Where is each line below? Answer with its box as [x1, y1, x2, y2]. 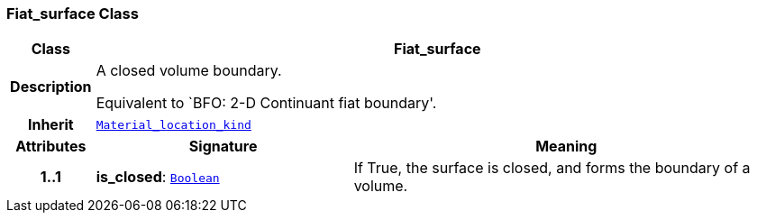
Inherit [27, 115, 74, 134]
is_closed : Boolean [96, 168, 220, 187]
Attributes [15, 137, 87, 156]
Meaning [535, 137, 597, 156]
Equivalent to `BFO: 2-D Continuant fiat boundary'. [96, 94, 437, 113]
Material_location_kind [96, 117, 251, 132]
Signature [188, 137, 258, 156]
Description [10, 78, 92, 96]
